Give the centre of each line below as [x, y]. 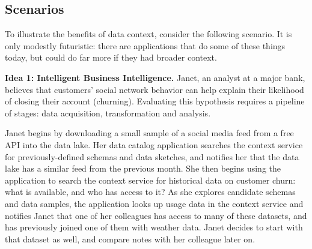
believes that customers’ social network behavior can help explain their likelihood [154, 89]
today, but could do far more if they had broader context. [111, 57]
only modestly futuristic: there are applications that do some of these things [145, 45]
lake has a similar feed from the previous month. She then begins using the [143, 168]
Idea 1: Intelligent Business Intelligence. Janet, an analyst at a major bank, [155, 77]
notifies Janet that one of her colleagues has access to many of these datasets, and [156, 215]
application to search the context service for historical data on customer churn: [150, 180]
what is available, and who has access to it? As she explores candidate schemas [150, 192]
